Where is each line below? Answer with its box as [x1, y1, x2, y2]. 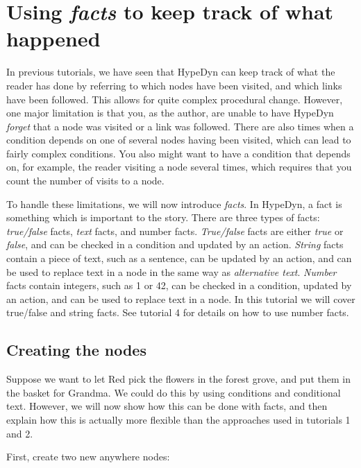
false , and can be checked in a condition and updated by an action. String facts [6, 237, 344, 252]
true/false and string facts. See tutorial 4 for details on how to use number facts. [6, 305, 349, 320]
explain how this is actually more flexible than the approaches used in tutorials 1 [6, 412, 351, 426]
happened [6, 24, 101, 53]
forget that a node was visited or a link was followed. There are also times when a [6, 119, 354, 133]
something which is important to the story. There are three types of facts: [6, 210, 320, 225]
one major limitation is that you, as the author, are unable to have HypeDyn [6, 105, 334, 120]
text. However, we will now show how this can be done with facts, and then [6, 399, 328, 413]
